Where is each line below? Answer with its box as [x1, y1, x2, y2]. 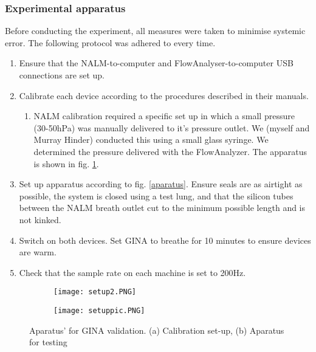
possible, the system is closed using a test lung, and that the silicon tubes [19, 189, 294, 202]
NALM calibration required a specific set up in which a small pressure [33, 109, 295, 122]
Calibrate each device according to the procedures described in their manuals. [19, 89, 309, 102]
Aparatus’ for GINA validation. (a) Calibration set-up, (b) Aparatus [29, 323, 284, 336]
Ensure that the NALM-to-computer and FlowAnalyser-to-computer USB [19, 57, 294, 69]
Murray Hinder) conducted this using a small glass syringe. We [33, 133, 269, 146]
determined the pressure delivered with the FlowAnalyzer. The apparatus [33, 145, 307, 157]
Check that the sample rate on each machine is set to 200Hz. [19, 266, 246, 278]
